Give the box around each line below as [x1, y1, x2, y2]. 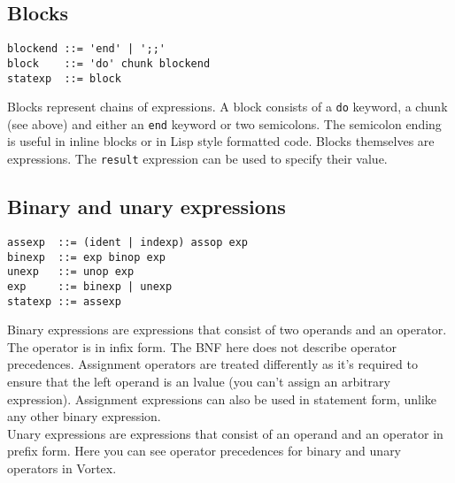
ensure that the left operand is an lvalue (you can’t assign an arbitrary [7, 372, 390, 390]
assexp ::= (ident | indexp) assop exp [7, 235, 249, 249]
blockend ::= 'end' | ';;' [7, 42, 166, 56]
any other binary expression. [7, 407, 161, 425]
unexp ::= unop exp [7, 265, 135, 279]
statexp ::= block [7, 72, 121, 85]
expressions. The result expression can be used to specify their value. [7, 149, 388, 168]
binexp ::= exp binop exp [7, 250, 166, 264]
